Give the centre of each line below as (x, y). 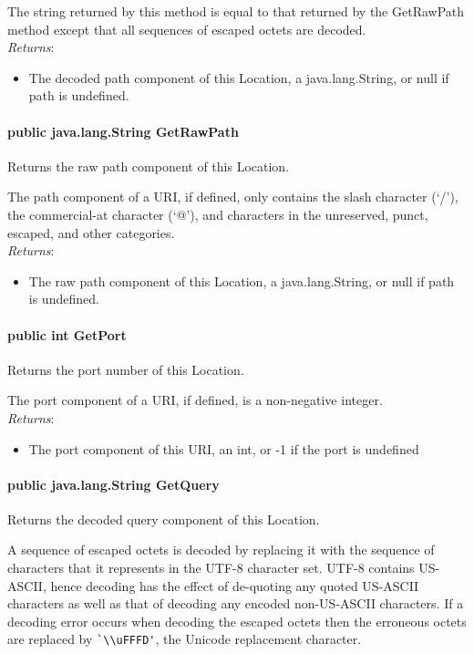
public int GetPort (67, 334)
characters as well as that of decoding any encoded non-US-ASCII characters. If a (236, 603)
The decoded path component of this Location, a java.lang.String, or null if (239, 77)
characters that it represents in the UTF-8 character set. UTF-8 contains (211, 568)
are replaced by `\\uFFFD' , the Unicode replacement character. (185, 639)
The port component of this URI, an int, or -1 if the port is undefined (224, 448)
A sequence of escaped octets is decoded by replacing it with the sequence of (221, 550)
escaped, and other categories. (91, 232)
